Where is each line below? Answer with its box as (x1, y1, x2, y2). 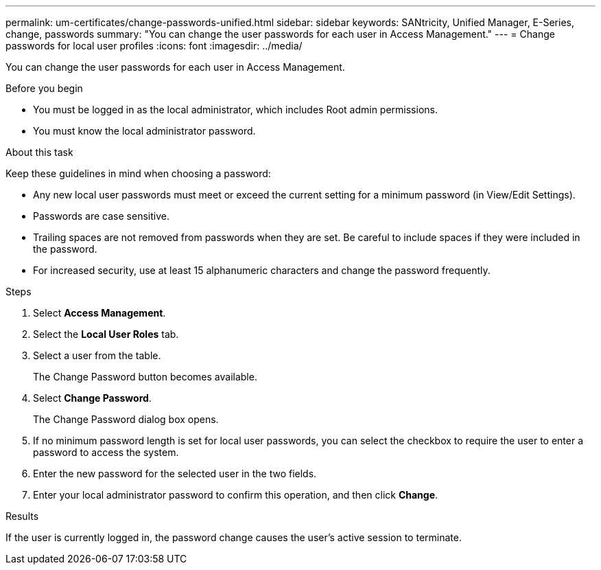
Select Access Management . (33, 307, 166, 319)
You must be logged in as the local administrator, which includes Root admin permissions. (33, 104, 438, 115)
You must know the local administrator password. (33, 125, 256, 137)
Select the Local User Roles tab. (33, 328, 179, 340)
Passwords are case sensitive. (33, 210, 169, 222)
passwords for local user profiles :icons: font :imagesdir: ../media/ (5, 40, 303, 52)
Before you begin (5, 82, 83, 94)
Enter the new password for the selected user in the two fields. (33, 468, 317, 479)
